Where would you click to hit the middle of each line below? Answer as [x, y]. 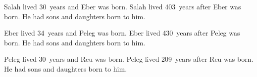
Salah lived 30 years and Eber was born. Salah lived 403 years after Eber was [123, 6]
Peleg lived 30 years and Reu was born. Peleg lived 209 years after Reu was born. [129, 59]
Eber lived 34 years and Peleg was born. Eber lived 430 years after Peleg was [122, 33]
